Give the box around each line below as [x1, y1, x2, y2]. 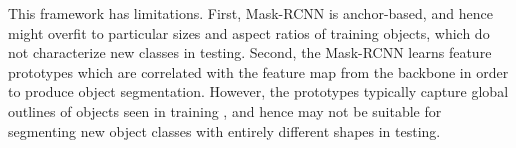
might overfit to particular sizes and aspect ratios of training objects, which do [8, 22, 490, 43]
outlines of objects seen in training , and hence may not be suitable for [8, 100, 442, 121]
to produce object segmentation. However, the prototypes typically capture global [8, 81, 509, 102]
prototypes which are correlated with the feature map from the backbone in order [8, 61, 509, 82]
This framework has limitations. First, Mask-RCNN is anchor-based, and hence [8, 3, 493, 23]
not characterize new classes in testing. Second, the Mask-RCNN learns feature [8, 42, 492, 63]
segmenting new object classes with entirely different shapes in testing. [8, 120, 441, 141]
